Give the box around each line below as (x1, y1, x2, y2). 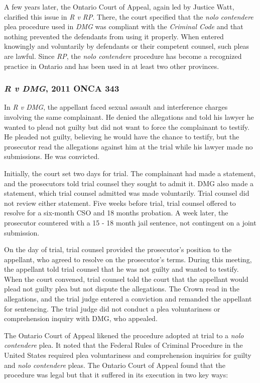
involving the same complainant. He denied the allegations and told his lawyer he (4, 111, 254, 122)
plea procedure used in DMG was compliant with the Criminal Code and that (4, 21, 243, 32)
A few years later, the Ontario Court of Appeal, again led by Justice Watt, (4, 2, 234, 12)
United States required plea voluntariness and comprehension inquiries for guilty (4, 350, 251, 360)
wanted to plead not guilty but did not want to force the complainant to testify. (4, 121, 249, 132)
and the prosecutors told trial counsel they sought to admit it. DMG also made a (4, 178, 254, 188)
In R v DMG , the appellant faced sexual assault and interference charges (4, 102, 228, 112)
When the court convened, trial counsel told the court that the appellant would (4, 273, 248, 284)
